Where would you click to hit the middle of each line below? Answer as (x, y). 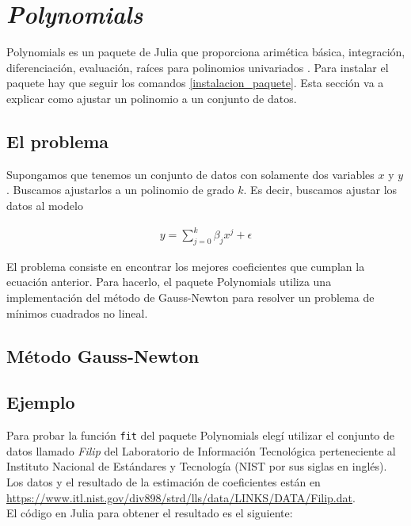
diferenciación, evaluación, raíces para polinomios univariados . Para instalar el (198, 67)
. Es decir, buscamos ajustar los (320, 190)
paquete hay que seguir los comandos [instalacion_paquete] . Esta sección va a (195, 83)
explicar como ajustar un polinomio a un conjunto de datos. (152, 98)
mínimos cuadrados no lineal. (77, 313)
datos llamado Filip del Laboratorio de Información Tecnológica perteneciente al (201, 450)
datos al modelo (45, 205)
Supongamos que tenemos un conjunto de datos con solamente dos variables (190, 174)
